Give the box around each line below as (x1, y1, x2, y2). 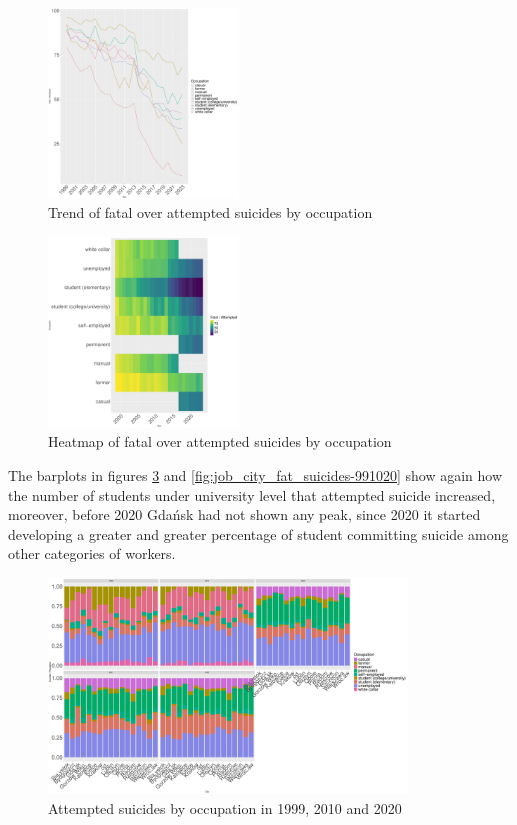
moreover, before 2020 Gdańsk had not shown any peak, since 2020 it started (8, 504, 481, 525)
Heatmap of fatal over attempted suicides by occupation (48, 431, 392, 452)
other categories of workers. (8, 543, 176, 564)
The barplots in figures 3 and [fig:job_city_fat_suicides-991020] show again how (8, 464, 503, 485)
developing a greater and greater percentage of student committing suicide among (8, 523, 509, 544)
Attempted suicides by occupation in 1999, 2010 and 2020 (48, 797, 402, 818)
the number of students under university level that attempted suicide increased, (8, 484, 496, 505)
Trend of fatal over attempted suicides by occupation (48, 202, 373, 223)
